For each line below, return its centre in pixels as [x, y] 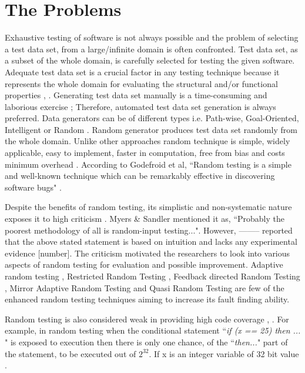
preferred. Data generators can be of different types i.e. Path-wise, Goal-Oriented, [152, 118]
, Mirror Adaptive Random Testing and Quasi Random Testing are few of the [145, 287]
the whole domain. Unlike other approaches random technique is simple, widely [148, 141]
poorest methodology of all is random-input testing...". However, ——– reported [149, 230]
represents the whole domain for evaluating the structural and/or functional [141, 83]
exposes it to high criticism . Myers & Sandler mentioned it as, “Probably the [145, 219]
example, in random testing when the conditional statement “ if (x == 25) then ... [153, 330]
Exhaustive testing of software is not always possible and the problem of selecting [152, 37]
